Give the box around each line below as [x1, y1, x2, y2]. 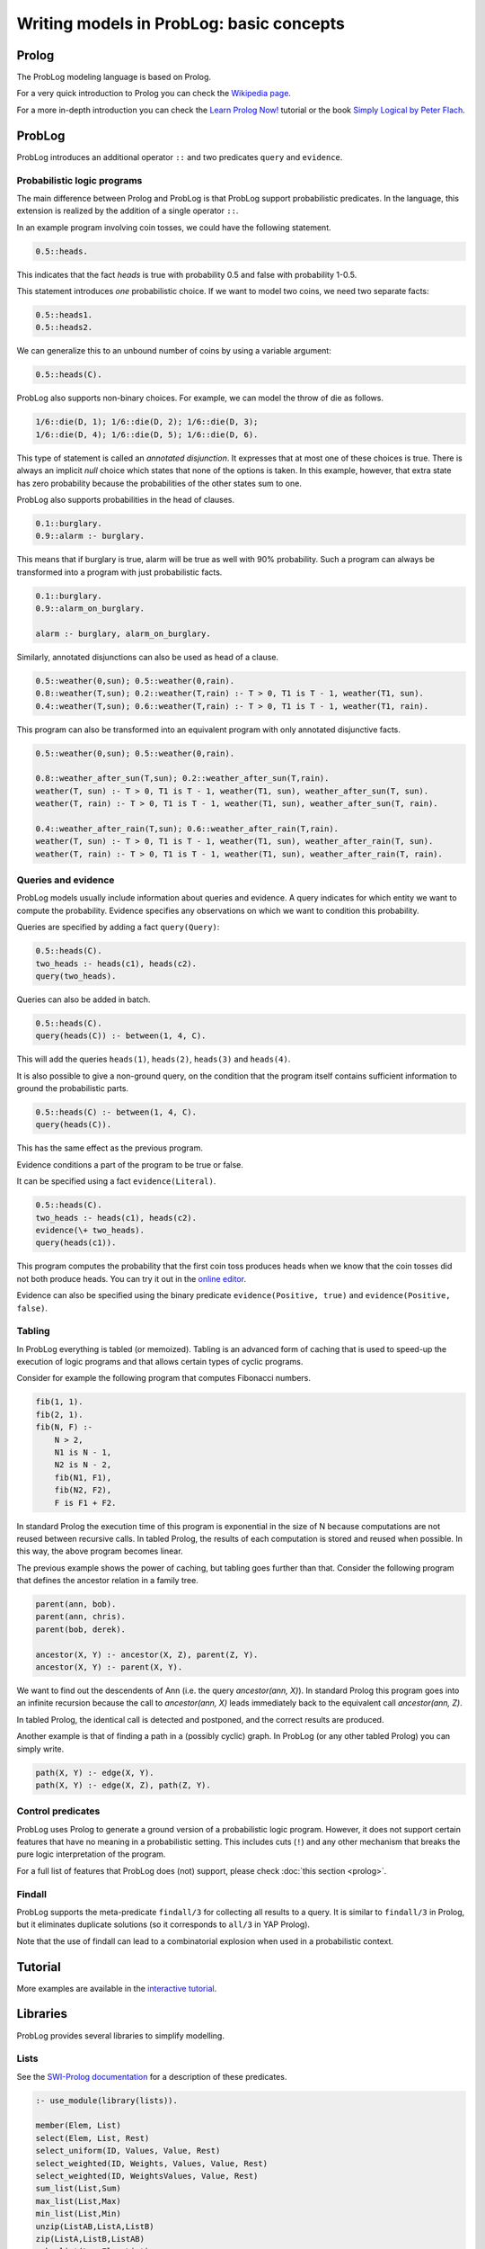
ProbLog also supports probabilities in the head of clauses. [16, 494, 235, 505]
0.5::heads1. [35, 310, 93, 320]
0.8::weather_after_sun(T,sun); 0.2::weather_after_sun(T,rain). [35, 774, 330, 784]
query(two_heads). [35, 971, 117, 981]
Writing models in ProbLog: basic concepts [16, 13, 345, 33]
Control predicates [16, 1805, 101, 1817]
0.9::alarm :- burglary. [35, 531, 145, 542]
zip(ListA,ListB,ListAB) [35, 2234, 145, 2244]
